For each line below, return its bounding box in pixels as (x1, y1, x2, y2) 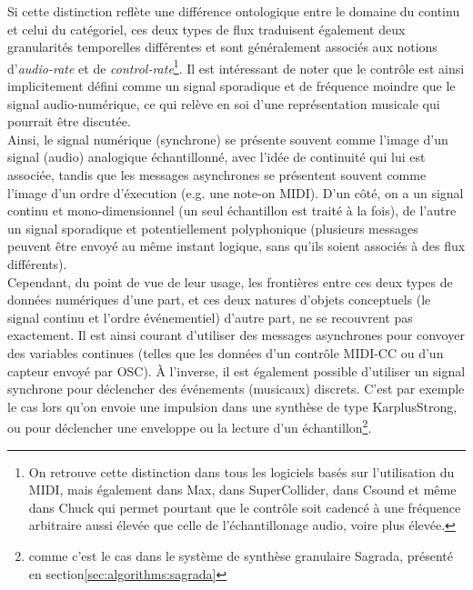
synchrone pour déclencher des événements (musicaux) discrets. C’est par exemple (7, 379, 465, 398)
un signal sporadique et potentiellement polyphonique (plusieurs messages (7, 218, 418, 237)
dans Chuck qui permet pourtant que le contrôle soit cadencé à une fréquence (28, 497, 461, 516)
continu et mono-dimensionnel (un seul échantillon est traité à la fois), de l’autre (7, 201, 457, 220)
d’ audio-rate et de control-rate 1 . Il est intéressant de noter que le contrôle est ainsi (7, 55, 465, 77)
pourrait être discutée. (7, 112, 131, 131)
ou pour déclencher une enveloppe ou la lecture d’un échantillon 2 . (7, 415, 372, 436)
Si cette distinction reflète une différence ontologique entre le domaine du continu (7, 2, 460, 20)
